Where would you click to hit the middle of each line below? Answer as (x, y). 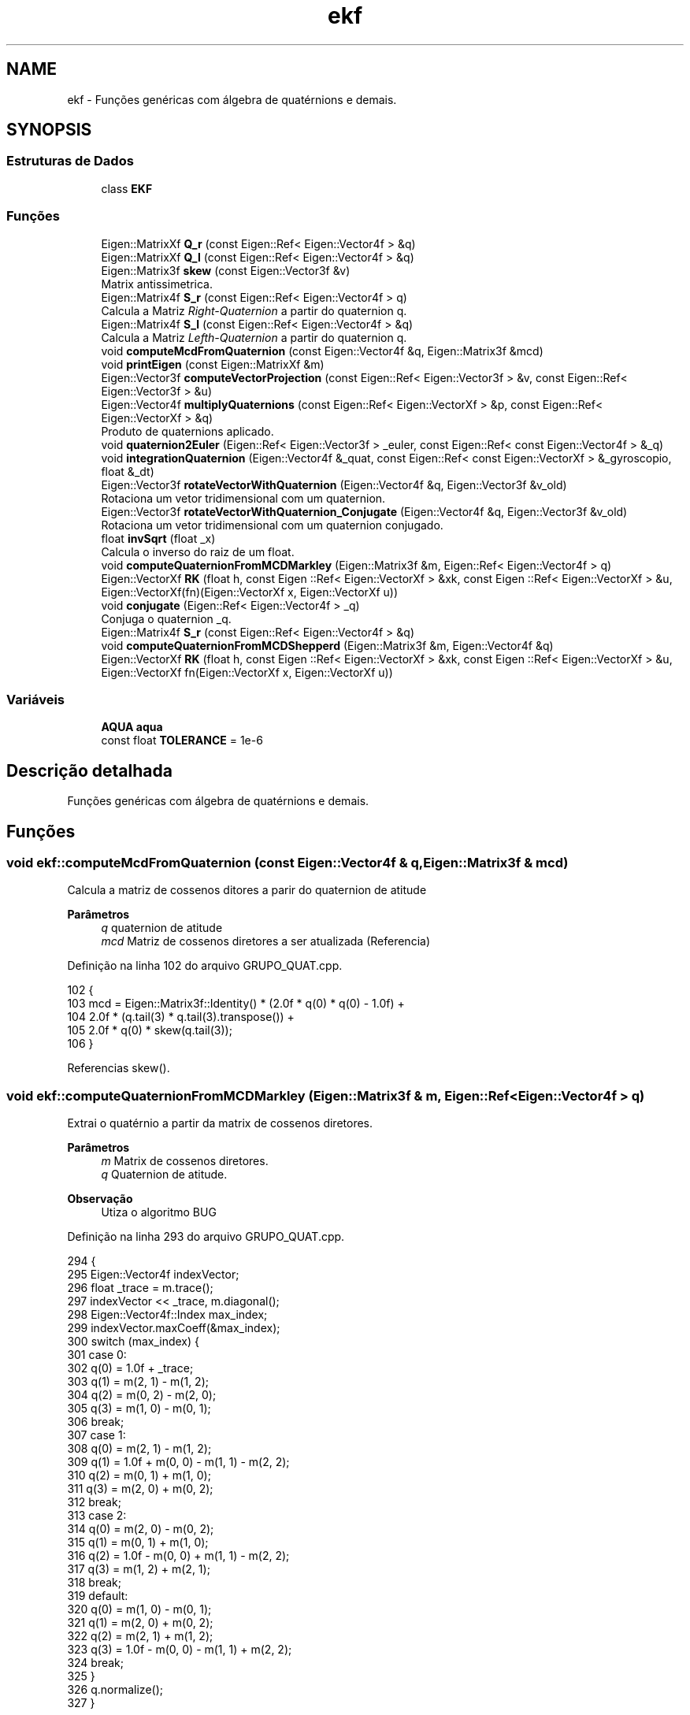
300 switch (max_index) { (134, 1342)
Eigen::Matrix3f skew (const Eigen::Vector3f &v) (226, 270)
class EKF (127, 188)
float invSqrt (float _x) (158, 538)
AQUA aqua (132, 727)
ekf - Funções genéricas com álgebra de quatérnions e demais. (232, 99)
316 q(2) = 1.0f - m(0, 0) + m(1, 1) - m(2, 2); (178, 1556)
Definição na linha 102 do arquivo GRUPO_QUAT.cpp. (205, 966)
